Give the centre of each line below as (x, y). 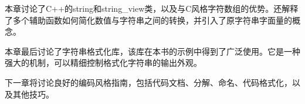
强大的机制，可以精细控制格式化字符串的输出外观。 (103, 63)
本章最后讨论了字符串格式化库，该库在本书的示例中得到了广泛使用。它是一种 (152, 51)
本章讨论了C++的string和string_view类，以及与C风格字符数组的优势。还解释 (152, 8)
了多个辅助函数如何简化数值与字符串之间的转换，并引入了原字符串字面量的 (148, 20)
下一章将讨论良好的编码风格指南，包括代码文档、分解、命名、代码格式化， (148, 82)
